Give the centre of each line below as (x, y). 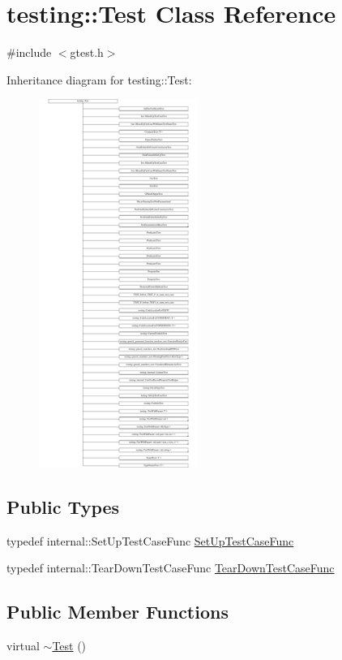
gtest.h (87, 52)
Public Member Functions (118, 612)
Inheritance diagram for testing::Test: (99, 79)
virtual (23, 646)
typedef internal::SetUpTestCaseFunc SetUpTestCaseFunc (150, 540)
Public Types (63, 506)
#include (29, 52)
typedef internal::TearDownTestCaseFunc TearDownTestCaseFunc (171, 568)
